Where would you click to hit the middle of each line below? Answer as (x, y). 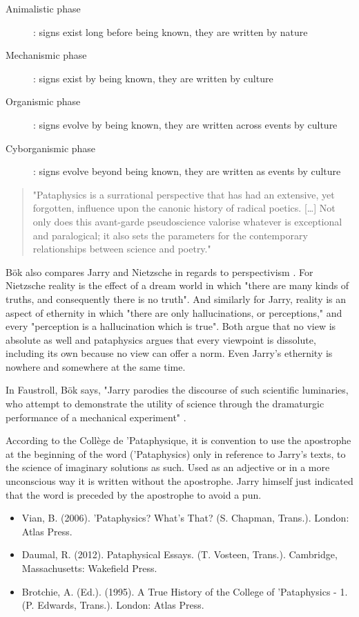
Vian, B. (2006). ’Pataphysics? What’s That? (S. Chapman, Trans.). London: (185, 518)
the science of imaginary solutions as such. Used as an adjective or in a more (168, 467)
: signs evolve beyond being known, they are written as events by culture (187, 171)
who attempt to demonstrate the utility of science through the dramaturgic (165, 404)
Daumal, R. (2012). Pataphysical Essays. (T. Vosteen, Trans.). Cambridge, (179, 554)
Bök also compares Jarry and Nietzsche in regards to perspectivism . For (159, 271)
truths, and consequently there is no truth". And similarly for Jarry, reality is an (176, 298)
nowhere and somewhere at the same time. (96, 366)
